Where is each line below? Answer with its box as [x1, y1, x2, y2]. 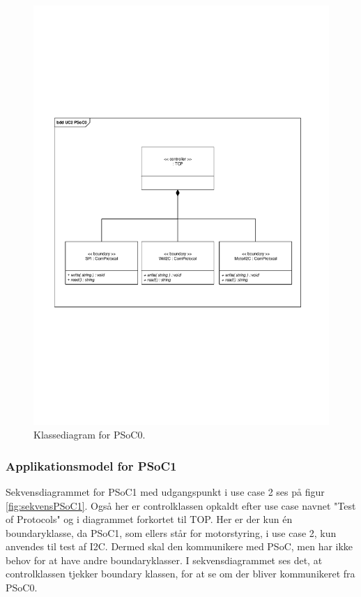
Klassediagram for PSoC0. [33, 427, 146, 442]
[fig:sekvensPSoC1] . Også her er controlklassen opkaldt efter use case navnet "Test [6, 498, 356, 513]
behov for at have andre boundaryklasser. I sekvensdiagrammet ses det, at [6, 552, 323, 567]
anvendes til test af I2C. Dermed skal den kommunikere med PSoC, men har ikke [6, 539, 353, 554]
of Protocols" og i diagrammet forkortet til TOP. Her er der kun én [6, 512, 293, 526]
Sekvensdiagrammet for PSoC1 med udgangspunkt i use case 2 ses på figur [6, 484, 325, 499]
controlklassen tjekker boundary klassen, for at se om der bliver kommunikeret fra [6, 566, 355, 581]
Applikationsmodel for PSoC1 [6, 457, 177, 474]
